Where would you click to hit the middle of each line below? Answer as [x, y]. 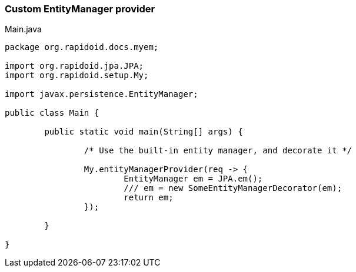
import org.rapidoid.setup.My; [77, 75]
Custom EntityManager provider [80, 9]
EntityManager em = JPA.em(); [193, 179]
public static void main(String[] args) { [144, 132]
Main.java [23, 29]
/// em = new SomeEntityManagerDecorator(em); [233, 188]
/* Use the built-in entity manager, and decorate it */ [218, 151]
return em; [149, 198]
